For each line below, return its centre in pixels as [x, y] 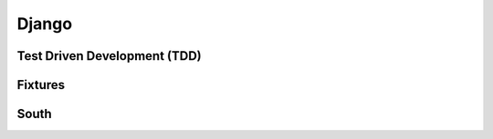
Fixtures [41, 85]
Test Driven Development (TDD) [109, 56]
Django [45, 24]
